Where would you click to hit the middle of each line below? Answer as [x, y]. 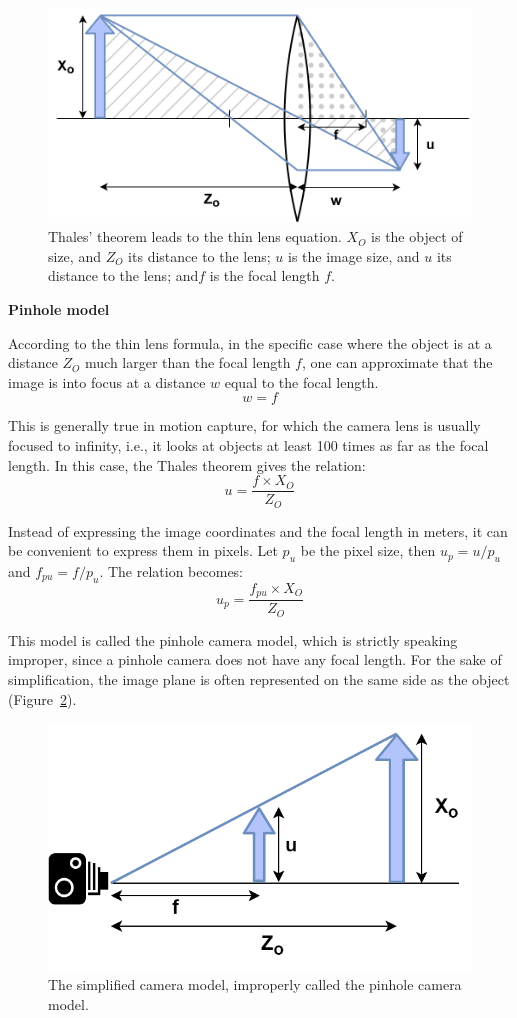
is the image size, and [354, 255]
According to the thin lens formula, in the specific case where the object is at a [250, 342]
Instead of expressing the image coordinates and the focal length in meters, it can [258, 530]
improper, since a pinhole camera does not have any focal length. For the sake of [255, 659]
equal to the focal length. [301, 381]
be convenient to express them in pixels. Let [143, 550]
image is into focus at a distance [107, 381]
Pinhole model [59, 308]
